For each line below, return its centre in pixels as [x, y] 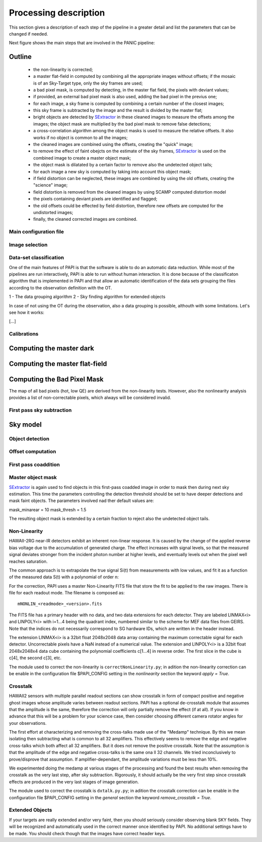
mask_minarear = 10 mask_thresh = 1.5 [48, 510]
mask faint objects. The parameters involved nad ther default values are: [82, 501]
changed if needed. [29, 34]
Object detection [29, 439]
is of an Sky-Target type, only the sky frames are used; [88, 83]
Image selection [28, 245]
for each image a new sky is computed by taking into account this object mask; [112, 171]
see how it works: [27, 312]
